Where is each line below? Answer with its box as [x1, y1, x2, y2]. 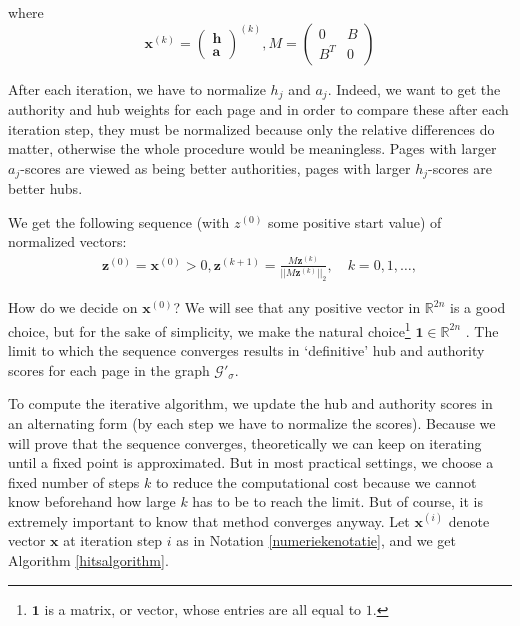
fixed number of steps [8, 471, 140, 492]
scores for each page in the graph [8, 359, 210, 380]
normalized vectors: [8, 231, 127, 252]
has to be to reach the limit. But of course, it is [192, 491, 483, 512]
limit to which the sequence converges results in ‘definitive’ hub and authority [8, 340, 485, 361]
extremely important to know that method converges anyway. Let [8, 510, 410, 531]
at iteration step [63, 530, 163, 551]
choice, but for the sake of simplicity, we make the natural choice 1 [8, 317, 411, 341]
